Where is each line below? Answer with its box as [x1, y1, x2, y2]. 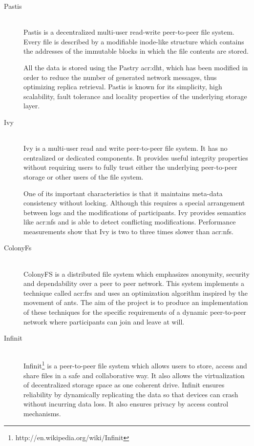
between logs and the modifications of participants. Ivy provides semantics [23, 207, 246, 217]
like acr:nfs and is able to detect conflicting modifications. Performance [23, 217, 236, 227]
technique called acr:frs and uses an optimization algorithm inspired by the [23, 287, 248, 298]
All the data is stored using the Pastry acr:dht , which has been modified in [23, 62, 248, 72]
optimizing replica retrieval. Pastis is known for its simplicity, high [23, 81, 222, 92]
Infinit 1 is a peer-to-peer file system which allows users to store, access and [23, 359, 247, 371]
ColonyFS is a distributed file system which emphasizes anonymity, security [23, 268, 250, 279]
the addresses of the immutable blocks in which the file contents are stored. [23, 46, 249, 56]
